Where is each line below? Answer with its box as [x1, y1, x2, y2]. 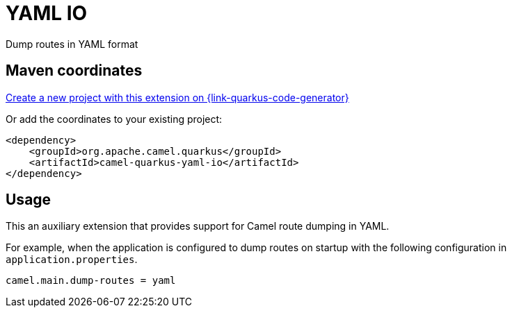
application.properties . [6, 253, 138, 266]
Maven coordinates [6, 62, 143, 80]
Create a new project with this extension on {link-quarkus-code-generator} [6, 91, 349, 103]
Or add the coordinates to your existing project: [6, 112, 223, 125]
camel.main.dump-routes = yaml [6, 275, 176, 287]
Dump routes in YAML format [6, 37, 138, 50]
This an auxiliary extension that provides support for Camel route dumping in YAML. [6, 220, 390, 232]
